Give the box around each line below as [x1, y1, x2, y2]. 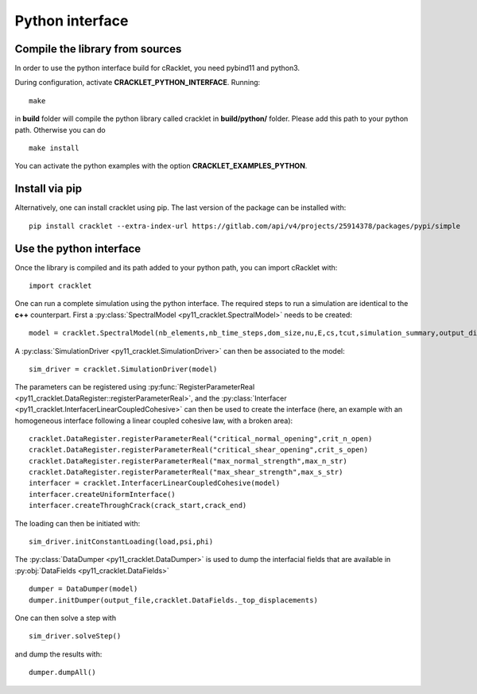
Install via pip [14, 182, 83, 196]
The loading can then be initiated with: [14, 518, 141, 528]
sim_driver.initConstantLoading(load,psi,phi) [29, 537, 214, 546]
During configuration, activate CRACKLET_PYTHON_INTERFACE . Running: [14, 78, 261, 87]
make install [29, 144, 79, 153]
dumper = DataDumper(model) [29, 584, 138, 594]
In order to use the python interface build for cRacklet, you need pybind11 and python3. [14, 64, 301, 73]
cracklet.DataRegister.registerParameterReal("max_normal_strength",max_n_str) [29, 456, 347, 465]
